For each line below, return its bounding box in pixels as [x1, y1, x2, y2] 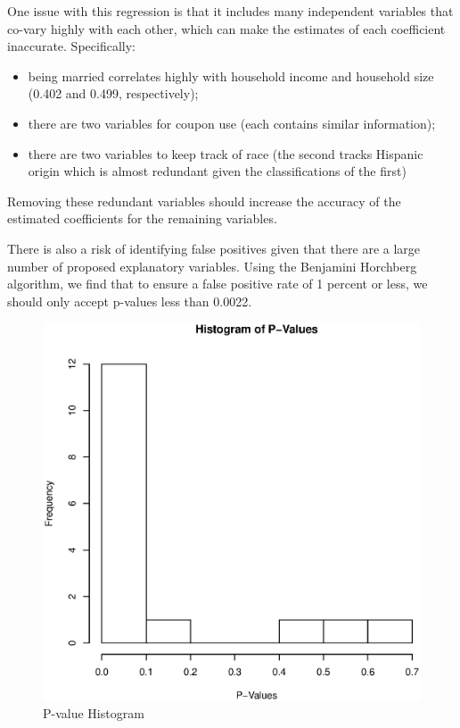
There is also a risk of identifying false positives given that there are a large [7, 238, 421, 257]
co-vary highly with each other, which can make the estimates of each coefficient [7, 19, 446, 38]
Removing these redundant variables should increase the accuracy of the [7, 191, 401, 210]
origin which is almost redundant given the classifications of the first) [28, 162, 407, 180]
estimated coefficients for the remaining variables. [7, 209, 277, 228]
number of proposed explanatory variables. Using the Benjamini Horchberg [7, 256, 417, 275]
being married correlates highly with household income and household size [28, 66, 434, 85]
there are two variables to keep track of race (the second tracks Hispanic [28, 144, 423, 163]
